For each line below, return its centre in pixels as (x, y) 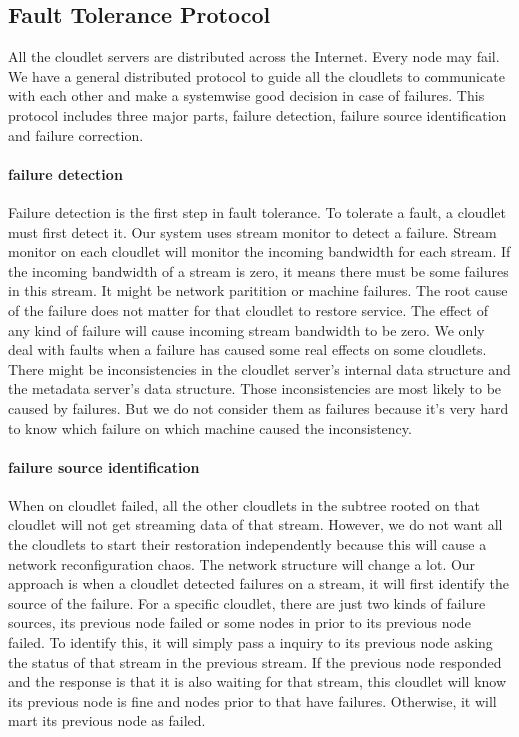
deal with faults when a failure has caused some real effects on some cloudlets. (247, 349)
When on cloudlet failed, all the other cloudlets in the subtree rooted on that (244, 504)
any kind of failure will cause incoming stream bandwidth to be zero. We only (246, 329)
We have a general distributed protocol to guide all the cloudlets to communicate (256, 75)
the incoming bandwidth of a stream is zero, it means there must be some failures (258, 270)
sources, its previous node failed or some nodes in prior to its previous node (239, 622)
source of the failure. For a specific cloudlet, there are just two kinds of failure (247, 602)
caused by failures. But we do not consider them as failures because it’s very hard (258, 407)
